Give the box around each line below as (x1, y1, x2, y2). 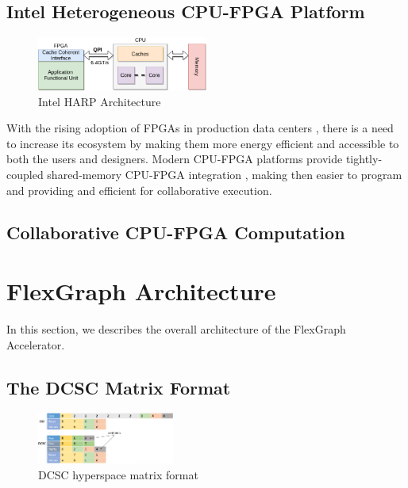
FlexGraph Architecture (6, 275, 276, 307)
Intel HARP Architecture (38, 93, 161, 109)
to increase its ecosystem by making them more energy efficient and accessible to (6, 135, 399, 151)
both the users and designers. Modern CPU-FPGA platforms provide (6, 151, 343, 167)
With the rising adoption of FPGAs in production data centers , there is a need (6, 120, 394, 136)
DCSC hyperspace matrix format (38, 466, 198, 482)
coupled (6, 166, 44, 182)
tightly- (345, 151, 383, 167)
